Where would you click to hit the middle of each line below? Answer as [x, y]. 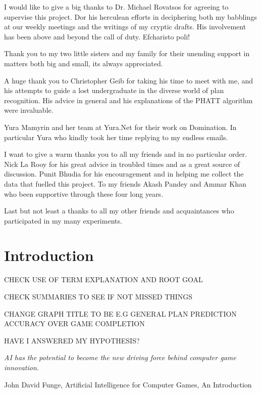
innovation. [22, 367]
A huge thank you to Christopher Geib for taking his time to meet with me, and [129, 80]
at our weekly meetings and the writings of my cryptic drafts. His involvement [125, 27]
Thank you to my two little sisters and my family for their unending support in [127, 53]
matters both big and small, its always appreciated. [84, 63]
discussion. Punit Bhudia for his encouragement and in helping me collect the [124, 174]
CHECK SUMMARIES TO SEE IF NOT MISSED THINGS [98, 296]
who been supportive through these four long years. [84, 193]
